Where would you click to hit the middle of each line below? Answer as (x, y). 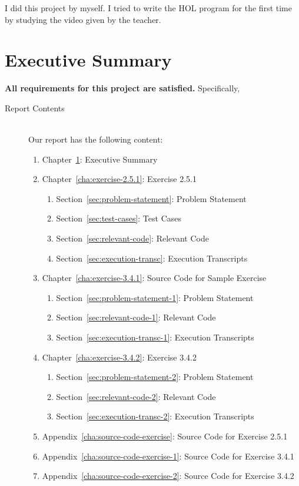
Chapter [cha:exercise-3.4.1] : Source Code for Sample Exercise (154, 278)
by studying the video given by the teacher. (83, 19)
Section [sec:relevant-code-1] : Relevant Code (136, 317)
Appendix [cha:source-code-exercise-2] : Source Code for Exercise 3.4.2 (168, 476)
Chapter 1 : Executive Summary (100, 159)
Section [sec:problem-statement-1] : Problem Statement (155, 297)
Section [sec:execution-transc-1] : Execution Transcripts (155, 337)
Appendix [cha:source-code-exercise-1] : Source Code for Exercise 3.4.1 (168, 456)
